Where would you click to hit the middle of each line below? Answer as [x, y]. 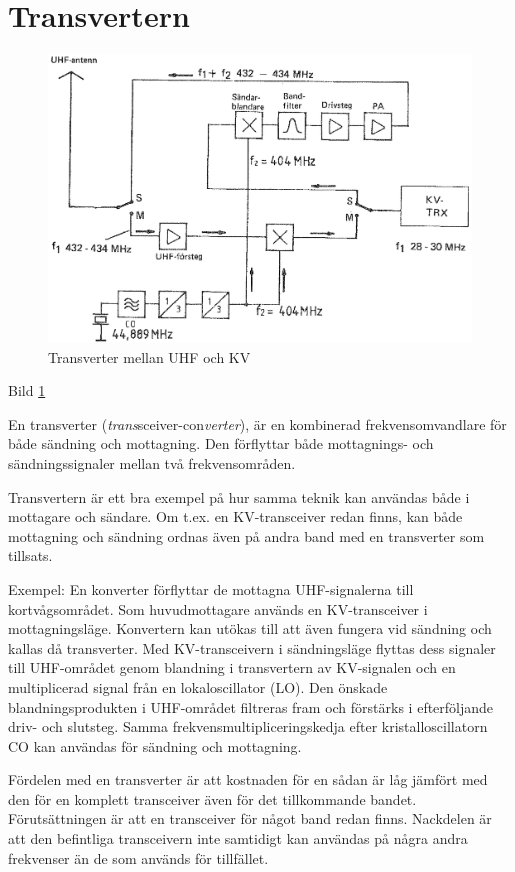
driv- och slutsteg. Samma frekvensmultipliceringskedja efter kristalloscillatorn [248, 726]
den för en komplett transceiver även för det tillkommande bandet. [212, 798]
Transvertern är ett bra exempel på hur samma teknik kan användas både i [239, 496]
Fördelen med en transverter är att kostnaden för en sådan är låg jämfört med [248, 779]
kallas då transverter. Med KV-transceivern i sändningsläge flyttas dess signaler [252, 647]
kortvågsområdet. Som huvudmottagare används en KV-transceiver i [218, 608]
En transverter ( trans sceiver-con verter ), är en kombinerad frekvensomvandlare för [257, 423]
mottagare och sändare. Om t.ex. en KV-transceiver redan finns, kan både [235, 516]
